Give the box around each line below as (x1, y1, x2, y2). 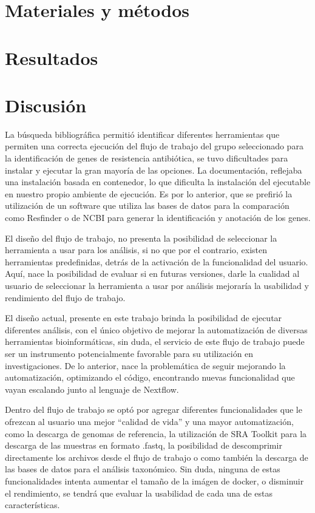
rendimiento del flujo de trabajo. (5, 291, 126, 304)
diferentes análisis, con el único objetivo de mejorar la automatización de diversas (5, 323, 308, 336)
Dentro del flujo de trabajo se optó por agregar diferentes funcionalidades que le (5, 403, 302, 416)
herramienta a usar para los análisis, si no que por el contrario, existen (5, 243, 268, 256)
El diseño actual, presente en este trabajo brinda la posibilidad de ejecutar (5, 311, 282, 324)
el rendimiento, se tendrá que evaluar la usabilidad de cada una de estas (5, 486, 273, 499)
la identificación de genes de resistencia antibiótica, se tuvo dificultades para (5, 152, 288, 165)
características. (5, 498, 60, 511)
